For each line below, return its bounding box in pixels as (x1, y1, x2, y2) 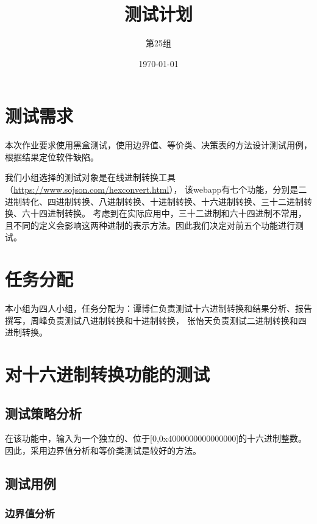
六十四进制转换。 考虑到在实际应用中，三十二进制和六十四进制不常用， (21, 207, 307, 220)
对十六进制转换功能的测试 (5, 362, 210, 387)
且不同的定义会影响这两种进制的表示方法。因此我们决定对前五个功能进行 (5, 218, 295, 231)
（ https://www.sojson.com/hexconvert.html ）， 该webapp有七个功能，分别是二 (5, 183, 307, 196)
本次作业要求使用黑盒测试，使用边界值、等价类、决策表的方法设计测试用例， (5, 138, 312, 151)
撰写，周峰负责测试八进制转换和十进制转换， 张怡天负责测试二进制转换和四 (5, 314, 307, 326)
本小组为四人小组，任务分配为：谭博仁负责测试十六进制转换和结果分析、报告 (5, 302, 312, 315)
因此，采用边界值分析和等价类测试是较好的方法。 (5, 444, 201, 457)
